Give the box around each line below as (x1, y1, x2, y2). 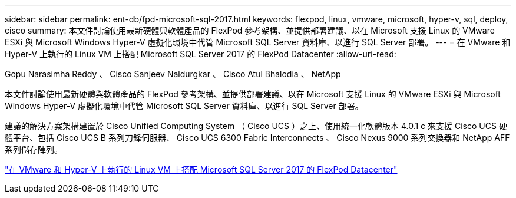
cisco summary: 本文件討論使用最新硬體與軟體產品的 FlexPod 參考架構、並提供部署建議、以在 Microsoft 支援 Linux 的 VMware (5, 25, 495, 35)
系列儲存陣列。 (5, 144, 62, 154)
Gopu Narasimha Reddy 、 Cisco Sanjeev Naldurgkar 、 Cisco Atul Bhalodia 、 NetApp (5, 69, 341, 79)
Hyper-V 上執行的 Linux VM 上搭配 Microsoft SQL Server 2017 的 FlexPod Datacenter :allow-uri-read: (5, 49, 396, 59)
